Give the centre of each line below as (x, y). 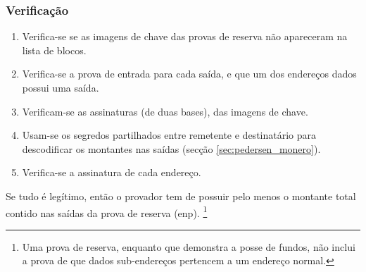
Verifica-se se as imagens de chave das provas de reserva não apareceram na (185, 36)
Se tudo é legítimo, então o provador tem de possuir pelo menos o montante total (181, 196)
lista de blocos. (54, 50)
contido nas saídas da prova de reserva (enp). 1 (107, 211)
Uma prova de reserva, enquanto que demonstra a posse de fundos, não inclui (189, 246)
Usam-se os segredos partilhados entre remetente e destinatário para (169, 135)
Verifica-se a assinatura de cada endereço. (112, 172)
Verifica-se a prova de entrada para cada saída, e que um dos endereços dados (189, 74)
